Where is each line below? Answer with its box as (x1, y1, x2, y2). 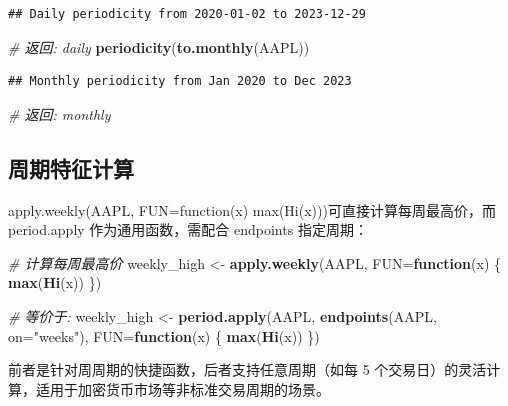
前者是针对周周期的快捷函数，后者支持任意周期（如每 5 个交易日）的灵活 (8, 359, 487, 380)
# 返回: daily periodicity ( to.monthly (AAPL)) (8, 36, 310, 57)
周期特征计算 (8, 152, 134, 183)
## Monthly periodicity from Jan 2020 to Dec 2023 (8, 74, 352, 89)
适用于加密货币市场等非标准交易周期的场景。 (35, 378, 330, 399)
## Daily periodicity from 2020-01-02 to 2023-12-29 (8, 7, 366, 21)
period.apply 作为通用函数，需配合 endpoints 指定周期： (8, 219, 368, 240)
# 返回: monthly (8, 103, 111, 124)
